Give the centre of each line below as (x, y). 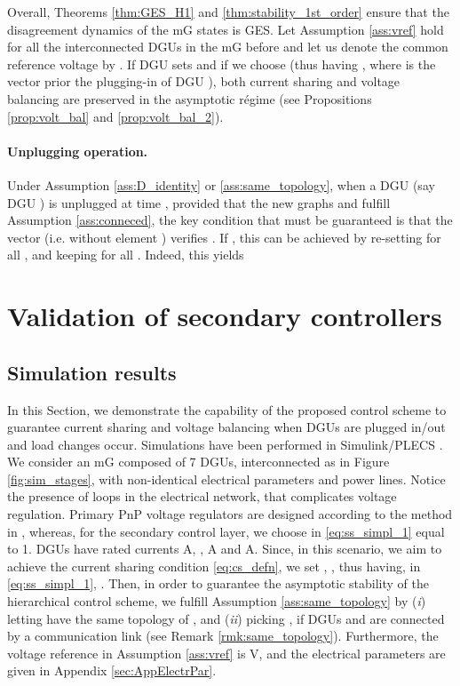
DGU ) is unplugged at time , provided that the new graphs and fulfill (199, 202)
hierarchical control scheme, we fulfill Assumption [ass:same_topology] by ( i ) (217, 601)
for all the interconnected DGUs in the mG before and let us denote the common (228, 47)
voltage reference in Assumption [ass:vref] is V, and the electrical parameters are (226, 653)
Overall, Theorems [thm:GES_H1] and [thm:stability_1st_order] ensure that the (228, 12)
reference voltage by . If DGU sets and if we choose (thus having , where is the (222, 64)
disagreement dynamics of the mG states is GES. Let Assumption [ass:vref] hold (226, 29)
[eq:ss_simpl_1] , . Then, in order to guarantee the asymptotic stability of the (218, 583)
